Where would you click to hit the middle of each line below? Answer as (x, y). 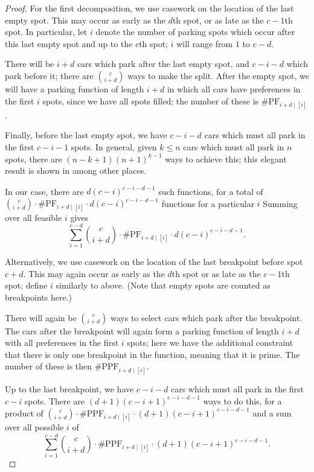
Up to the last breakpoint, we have (69, 388)
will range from (205, 43)
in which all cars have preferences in (234, 88)
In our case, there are (44, 191)
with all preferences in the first (62, 343)
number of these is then (49, 366)
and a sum (272, 413)
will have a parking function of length (75, 88)
